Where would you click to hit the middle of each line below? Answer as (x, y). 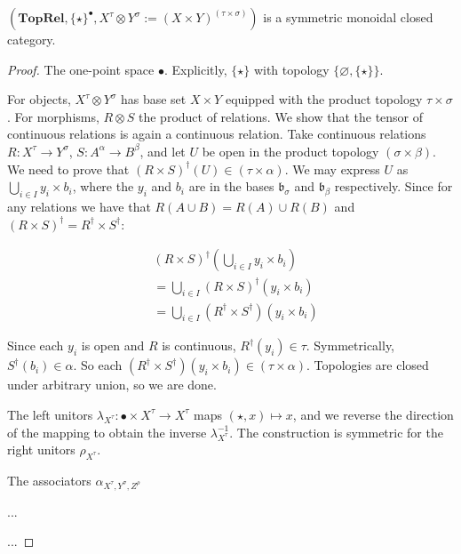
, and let (163, 151)
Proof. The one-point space (81, 69)
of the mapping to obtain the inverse (107, 432)
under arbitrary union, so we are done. (112, 385)
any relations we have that (79, 206)
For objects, (39, 99)
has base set (153, 99)
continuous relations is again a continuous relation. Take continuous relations (217, 134)
